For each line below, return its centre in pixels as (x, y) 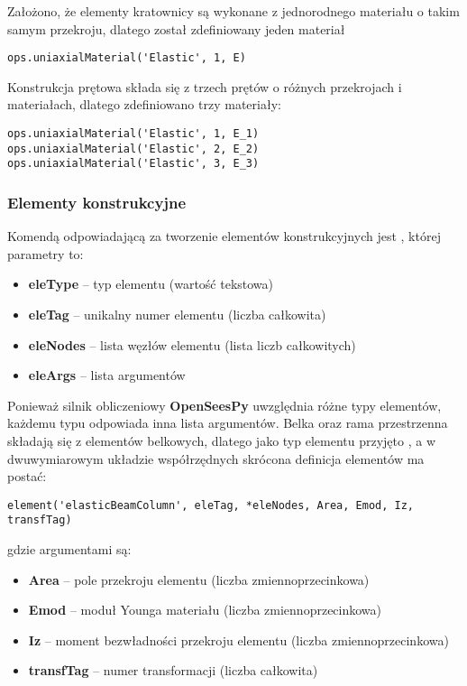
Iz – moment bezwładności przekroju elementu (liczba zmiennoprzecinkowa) (238, 640)
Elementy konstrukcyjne (97, 202)
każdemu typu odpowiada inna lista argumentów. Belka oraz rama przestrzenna (228, 423)
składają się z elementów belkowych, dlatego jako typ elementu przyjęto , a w (222, 440)
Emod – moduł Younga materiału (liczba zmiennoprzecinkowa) (205, 610)
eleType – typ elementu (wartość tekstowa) (151, 284)
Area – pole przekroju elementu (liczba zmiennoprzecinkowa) (199, 579)
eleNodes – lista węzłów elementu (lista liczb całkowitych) (192, 344)
